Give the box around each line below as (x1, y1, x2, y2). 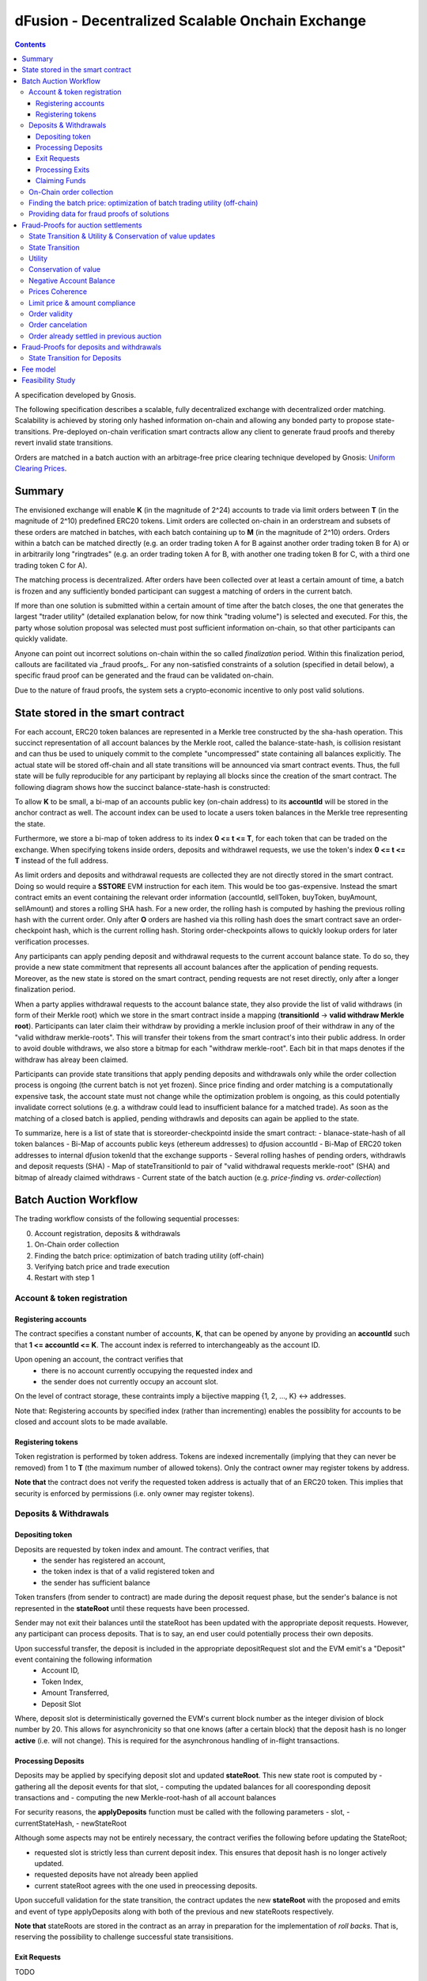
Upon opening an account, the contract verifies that (14, 1355, 183, 1365)
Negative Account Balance (28, 276, 115, 285)
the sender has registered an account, (41, 1555, 166, 1565)
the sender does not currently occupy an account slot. (41, 1376, 219, 1386)
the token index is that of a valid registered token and (41, 1567, 215, 1576)
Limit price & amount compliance (28, 298, 136, 307)
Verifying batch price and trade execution (34, 1262, 170, 1271)
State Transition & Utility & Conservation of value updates (28, 231, 216, 241)
